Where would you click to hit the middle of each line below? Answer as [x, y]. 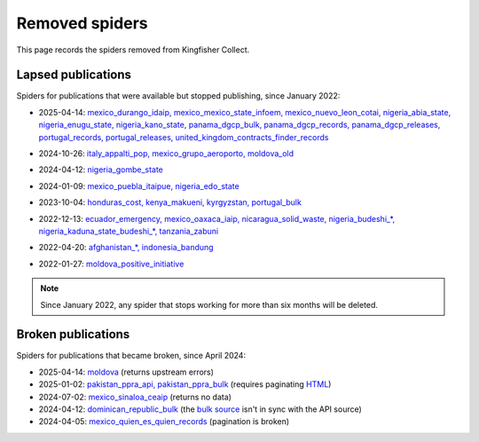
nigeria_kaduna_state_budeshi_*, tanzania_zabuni [129, 231]
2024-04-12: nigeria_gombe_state [101, 170]
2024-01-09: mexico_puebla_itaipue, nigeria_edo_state [139, 185]
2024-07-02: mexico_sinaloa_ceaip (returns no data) [135, 397]
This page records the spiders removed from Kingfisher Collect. [133, 50]
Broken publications [73, 334]
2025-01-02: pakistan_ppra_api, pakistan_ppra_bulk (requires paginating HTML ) [185, 384]
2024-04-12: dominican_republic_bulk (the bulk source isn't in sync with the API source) [200, 409]
